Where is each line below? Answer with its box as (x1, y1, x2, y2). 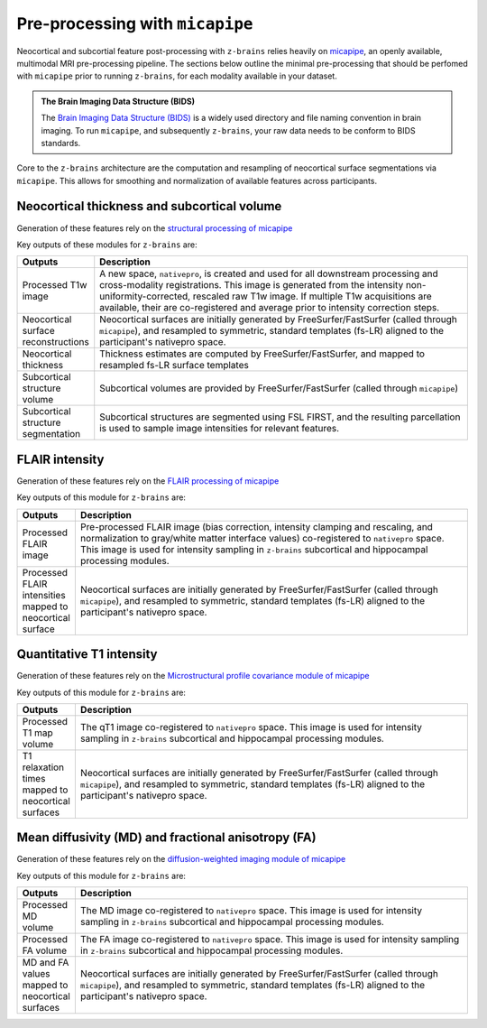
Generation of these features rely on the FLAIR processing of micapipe (16, 475, 280, 486)
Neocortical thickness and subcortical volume (16, 199, 282, 214)
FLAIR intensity (16, 451, 105, 467)
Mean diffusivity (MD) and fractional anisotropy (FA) (16, 830, 317, 846)
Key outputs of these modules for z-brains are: (16, 239, 198, 250)
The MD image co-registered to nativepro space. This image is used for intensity (79, 904, 423, 917)
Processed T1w (22, 279, 87, 292)
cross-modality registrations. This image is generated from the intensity (99, 279, 404, 292)
